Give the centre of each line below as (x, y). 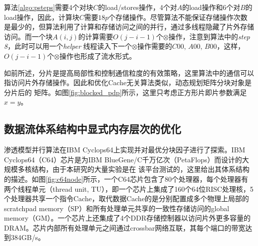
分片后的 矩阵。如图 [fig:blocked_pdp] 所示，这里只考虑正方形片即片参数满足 (126, 92)
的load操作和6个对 (211, 7)
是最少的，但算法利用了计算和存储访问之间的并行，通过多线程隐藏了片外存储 (129, 27)
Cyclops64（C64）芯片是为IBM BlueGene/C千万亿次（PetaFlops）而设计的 (123, 159)
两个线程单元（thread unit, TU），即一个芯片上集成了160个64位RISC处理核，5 (129, 188)
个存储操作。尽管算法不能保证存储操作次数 (178, 17)
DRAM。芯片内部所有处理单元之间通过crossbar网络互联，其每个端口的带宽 (125, 227)
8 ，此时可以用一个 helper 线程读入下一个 (68, 46)
